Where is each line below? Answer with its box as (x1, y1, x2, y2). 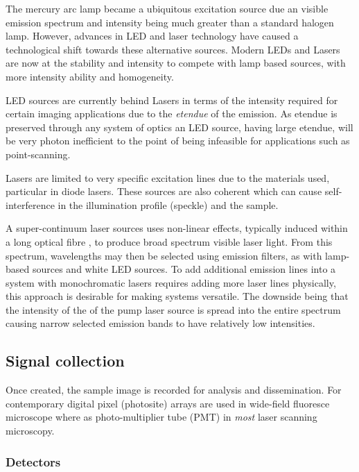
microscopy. (6, 423, 55, 438)
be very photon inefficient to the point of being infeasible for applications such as (6, 133, 350, 148)
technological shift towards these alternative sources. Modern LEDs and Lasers (6, 42, 340, 56)
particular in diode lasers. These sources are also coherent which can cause (6, 184, 322, 199)
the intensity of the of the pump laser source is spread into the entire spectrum (6, 302, 341, 317)
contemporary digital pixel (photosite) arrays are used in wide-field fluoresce (6, 396, 330, 410)
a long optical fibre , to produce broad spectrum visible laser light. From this (6, 234, 333, 248)
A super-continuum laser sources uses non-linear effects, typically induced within (6, 221, 348, 235)
